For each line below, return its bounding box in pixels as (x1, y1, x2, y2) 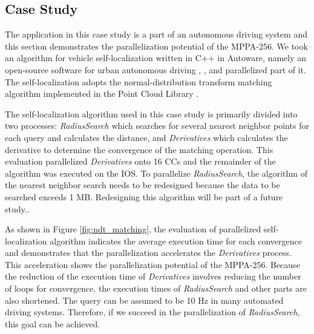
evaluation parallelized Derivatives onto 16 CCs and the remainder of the (5, 155, 276, 168)
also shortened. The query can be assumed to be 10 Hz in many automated (5, 293, 284, 306)
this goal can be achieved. (5, 317, 100, 330)
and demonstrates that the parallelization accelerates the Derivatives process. (5, 246, 292, 259)
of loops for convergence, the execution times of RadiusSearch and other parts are (5, 282, 307, 295)
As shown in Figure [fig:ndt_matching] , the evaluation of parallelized (5, 223, 261, 235)
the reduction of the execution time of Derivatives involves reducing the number (5, 270, 301, 283)
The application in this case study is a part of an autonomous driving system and (5, 28, 307, 41)
